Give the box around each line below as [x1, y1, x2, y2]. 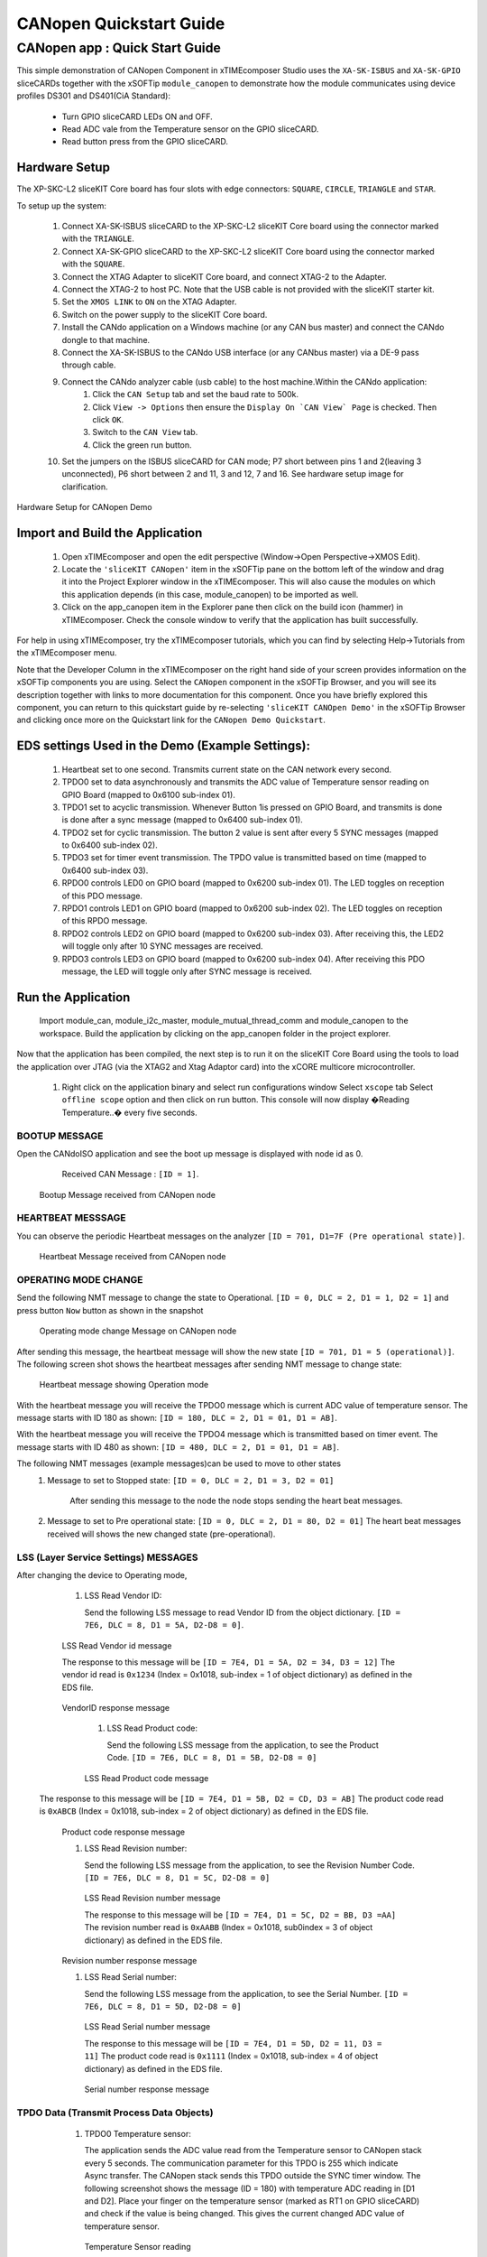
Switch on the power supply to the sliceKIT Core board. [61, 309, 268, 320]
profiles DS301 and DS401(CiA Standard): [16, 90, 171, 101]
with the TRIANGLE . [61, 233, 135, 244]
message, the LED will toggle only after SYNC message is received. [61, 966, 313, 977]
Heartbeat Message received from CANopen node [39, 1251, 226, 1262]
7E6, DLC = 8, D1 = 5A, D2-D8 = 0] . [84, 1620, 244, 1630]
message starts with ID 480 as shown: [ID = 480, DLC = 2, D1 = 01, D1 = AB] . [16, 1441, 340, 1453]
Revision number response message [61, 1955, 198, 1965]
